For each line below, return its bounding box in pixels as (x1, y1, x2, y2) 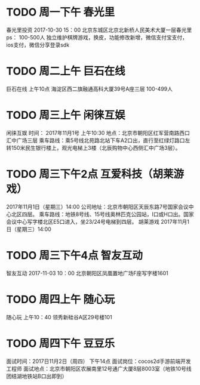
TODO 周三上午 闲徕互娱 (6, 109, 125, 122)
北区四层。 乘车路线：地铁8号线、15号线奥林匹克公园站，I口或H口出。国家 (11, 210, 194, 218)
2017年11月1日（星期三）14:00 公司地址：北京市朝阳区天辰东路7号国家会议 (6, 203, 189, 210)
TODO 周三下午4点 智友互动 (6, 248, 143, 262)
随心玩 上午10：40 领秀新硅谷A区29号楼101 (6, 313, 112, 321)
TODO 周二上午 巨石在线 (6, 64, 125, 78)
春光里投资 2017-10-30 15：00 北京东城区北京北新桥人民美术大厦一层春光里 (6, 26, 192, 33)
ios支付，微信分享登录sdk (6, 41, 70, 48)
